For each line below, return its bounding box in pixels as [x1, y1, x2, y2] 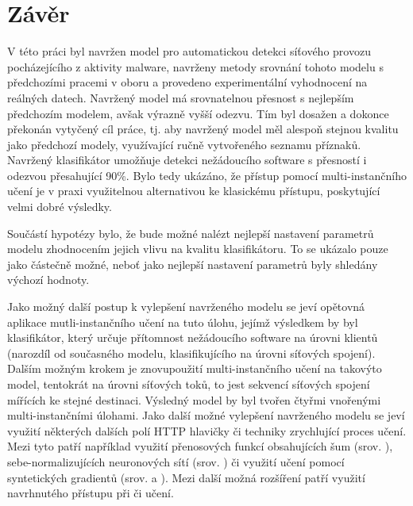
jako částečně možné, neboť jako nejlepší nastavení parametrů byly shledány [7, 255, 378, 272]
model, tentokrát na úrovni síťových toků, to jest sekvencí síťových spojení [7, 376, 370, 392]
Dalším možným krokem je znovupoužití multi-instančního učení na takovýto [7, 360, 382, 377]
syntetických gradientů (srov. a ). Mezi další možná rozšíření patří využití [7, 469, 365, 485]
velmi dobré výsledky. [7, 198, 112, 215]
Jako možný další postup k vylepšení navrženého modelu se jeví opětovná [7, 298, 365, 315]
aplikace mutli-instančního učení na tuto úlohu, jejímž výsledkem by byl [7, 313, 358, 330]
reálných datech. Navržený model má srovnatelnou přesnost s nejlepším [7, 89, 354, 105]
